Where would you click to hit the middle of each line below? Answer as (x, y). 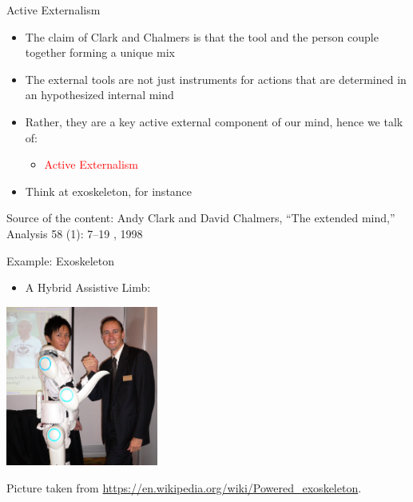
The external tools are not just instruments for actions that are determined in (216, 79)
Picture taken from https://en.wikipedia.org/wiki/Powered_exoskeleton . (184, 487)
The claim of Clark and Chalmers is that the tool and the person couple (202, 36)
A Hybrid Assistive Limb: (88, 287)
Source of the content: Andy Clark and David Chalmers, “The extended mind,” (201, 218)
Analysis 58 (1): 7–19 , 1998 (75, 233)
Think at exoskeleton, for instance (109, 191)
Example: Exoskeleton (61, 260)
